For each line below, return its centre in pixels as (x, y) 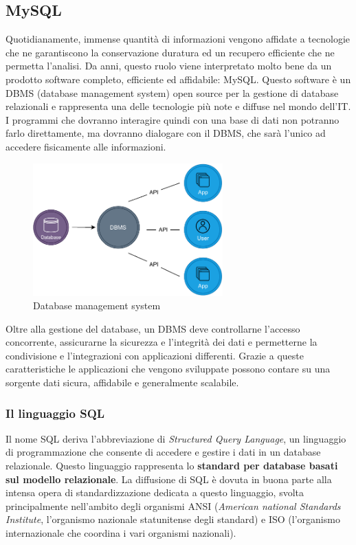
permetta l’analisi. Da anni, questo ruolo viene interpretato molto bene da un (169, 66)
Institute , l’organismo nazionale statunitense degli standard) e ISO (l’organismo (173, 519)
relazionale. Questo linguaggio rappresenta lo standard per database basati (172, 466)
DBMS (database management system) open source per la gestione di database (172, 92)
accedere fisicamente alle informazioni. (86, 146)
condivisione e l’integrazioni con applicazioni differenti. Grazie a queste (155, 355)
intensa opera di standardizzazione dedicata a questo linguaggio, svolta (155, 492)
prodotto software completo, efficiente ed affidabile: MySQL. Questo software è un (178, 79)
